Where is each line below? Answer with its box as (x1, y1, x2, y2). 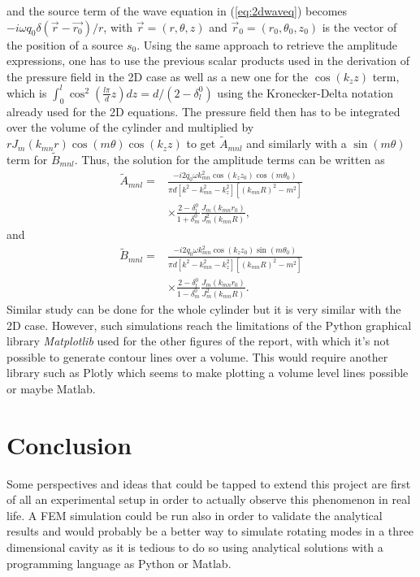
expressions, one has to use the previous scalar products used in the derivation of (6, 52, 409, 69)
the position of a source (6, 36, 123, 53)
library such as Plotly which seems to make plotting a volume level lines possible (6, 364, 409, 381)
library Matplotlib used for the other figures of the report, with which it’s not (6, 332, 391, 349)
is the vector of (322, 18, 397, 35)
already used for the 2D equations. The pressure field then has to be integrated (6, 102, 401, 119)
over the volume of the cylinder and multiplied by (6, 119, 254, 136)
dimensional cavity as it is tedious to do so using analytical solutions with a (6, 538, 383, 555)
